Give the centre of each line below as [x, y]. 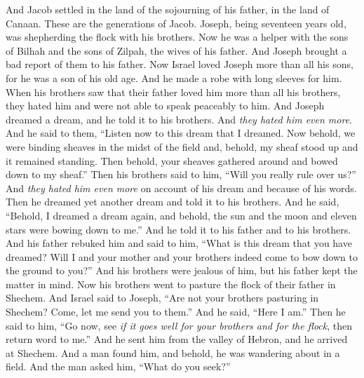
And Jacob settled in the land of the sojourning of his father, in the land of [168, 9]
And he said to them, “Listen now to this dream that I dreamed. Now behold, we [181, 133]
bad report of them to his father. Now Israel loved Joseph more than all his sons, [180, 64]
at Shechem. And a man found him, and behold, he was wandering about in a [173, 352]
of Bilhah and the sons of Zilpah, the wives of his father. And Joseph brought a [176, 50]
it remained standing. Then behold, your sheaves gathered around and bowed [172, 160]
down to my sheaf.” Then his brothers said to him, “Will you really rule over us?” [181, 174]
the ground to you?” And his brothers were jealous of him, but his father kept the [182, 270]
